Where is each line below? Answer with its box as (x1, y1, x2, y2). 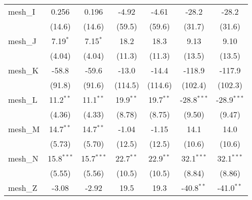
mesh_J (8, 35, 36, 47)
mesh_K (8, 64, 39, 76)
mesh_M (8, 123, 40, 135)
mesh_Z (8, 182, 37, 193)
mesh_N (8, 152, 38, 164)
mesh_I (8, 6, 35, 17)
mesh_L (8, 94, 37, 105)
